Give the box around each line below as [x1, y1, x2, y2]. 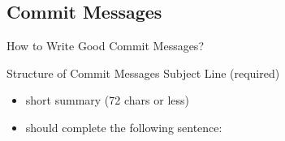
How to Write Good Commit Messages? [6, 37, 204, 54]
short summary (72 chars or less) [25, 92, 189, 109]
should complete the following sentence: [25, 118, 222, 135]
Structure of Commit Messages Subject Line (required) [6, 64, 280, 81]
